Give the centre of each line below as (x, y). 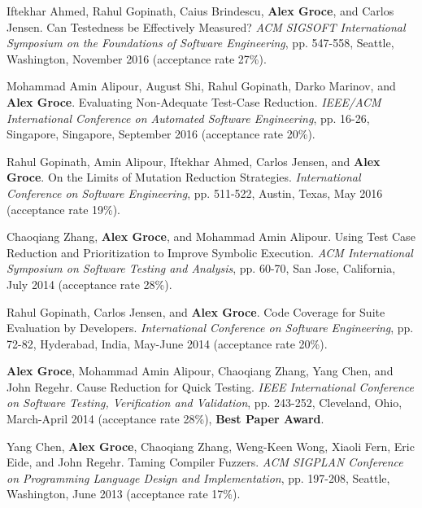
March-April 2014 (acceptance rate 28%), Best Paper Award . (165, 419)
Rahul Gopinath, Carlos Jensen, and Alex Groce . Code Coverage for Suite (196, 311)
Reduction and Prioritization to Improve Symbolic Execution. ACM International (210, 252)
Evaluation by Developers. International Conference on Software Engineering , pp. (210, 328)
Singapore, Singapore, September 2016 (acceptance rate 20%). (161, 134)
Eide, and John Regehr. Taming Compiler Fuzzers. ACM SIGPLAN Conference (205, 462)
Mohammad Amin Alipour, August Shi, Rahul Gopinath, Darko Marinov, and (201, 86)
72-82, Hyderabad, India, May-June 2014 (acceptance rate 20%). (167, 343)
